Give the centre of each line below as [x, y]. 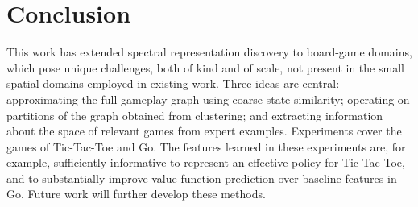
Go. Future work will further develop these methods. [136, 194]
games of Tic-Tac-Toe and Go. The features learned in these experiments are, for [206, 146]
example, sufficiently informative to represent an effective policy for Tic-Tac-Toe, [206, 162]
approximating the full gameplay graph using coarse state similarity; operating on [208, 99]
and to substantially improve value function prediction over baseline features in [202, 178]
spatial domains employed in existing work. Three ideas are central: [173, 83]
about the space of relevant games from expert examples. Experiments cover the [204, 131]
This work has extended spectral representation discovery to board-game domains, [209, 52]
